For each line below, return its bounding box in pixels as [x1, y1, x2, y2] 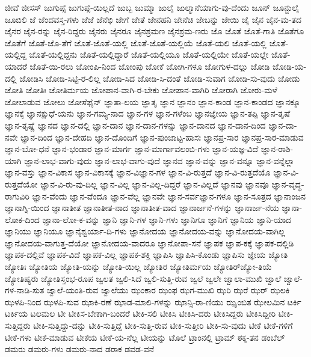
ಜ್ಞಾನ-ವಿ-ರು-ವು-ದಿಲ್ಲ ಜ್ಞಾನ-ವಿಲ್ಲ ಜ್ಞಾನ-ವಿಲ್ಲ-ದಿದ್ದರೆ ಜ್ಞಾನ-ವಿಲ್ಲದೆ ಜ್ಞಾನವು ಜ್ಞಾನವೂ [40, 177, 269, 190]
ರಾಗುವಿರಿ [5, 189, 29, 202]
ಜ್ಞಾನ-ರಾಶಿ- [260, 142, 294, 155]
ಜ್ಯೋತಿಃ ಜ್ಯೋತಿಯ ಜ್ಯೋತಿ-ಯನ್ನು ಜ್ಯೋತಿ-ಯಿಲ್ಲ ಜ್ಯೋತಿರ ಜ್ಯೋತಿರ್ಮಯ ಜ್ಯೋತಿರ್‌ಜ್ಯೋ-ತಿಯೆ [5, 260, 273, 273]
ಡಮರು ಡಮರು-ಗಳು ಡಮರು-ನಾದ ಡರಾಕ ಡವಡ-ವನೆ [5, 343, 155, 355]
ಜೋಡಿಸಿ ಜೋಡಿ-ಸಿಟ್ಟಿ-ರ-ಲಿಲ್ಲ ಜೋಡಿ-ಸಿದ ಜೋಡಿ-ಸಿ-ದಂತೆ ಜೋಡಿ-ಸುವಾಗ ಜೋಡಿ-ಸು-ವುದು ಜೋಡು [19, 72, 300, 84]
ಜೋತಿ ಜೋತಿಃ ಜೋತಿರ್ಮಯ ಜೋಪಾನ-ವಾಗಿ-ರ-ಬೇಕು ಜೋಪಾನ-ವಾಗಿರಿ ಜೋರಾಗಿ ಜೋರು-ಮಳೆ [5, 84, 277, 96]
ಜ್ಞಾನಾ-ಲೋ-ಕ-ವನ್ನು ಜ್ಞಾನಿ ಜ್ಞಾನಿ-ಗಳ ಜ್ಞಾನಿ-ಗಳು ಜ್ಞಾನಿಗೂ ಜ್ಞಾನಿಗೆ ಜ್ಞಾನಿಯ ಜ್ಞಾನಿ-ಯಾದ [42, 213, 292, 225]
